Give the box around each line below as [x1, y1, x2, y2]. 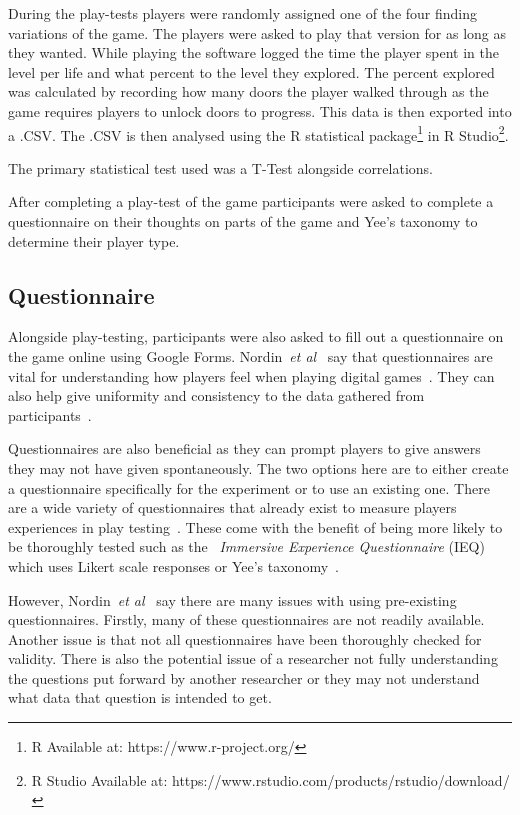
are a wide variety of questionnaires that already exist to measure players [8, 497, 457, 518]
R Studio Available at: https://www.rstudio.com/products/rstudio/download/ [31, 769, 510, 790]
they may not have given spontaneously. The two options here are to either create [8, 457, 509, 478]
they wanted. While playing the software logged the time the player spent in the [8, 42, 499, 63]
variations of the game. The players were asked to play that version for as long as [8, 22, 506, 43]
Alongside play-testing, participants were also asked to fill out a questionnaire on [8, 326, 504, 347]
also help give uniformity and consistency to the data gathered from [8, 385, 425, 406]
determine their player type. [8, 230, 180, 251]
